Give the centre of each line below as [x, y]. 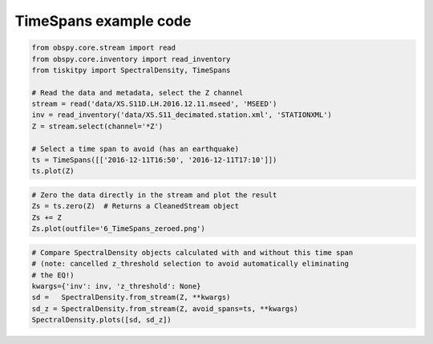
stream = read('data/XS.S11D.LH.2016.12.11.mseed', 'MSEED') [154, 104]
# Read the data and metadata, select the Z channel [138, 93]
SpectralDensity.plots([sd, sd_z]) [101, 320]
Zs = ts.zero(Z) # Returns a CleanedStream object [136, 206]
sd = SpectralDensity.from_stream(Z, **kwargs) [131, 297]
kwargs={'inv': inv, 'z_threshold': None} [116, 286]
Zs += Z [47, 217]
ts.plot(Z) [53, 171]
